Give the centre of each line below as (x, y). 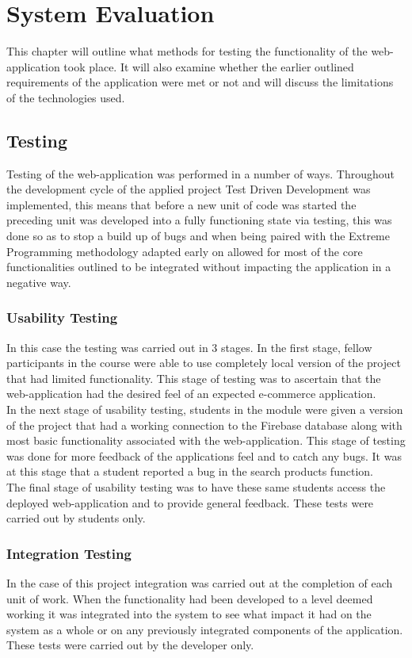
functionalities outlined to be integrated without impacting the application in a (199, 267)
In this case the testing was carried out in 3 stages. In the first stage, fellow (189, 347)
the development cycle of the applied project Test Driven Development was (189, 189)
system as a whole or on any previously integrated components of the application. (205, 629)
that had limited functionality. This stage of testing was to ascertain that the (194, 378)
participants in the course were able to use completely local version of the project (204, 363)
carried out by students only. (76, 518)
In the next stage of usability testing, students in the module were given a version (205, 409)
